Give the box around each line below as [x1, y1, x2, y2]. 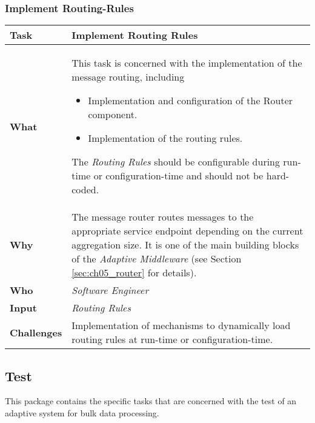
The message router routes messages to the [71, 210, 254, 224]
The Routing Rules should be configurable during [71, 155, 280, 169]
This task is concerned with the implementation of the [71, 56, 302, 70]
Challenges [10, 325, 62, 339]
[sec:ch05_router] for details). [71, 265, 197, 280]
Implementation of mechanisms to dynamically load [71, 318, 291, 333]
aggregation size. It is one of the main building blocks [71, 238, 299, 252]
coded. [71, 182, 99, 197]
